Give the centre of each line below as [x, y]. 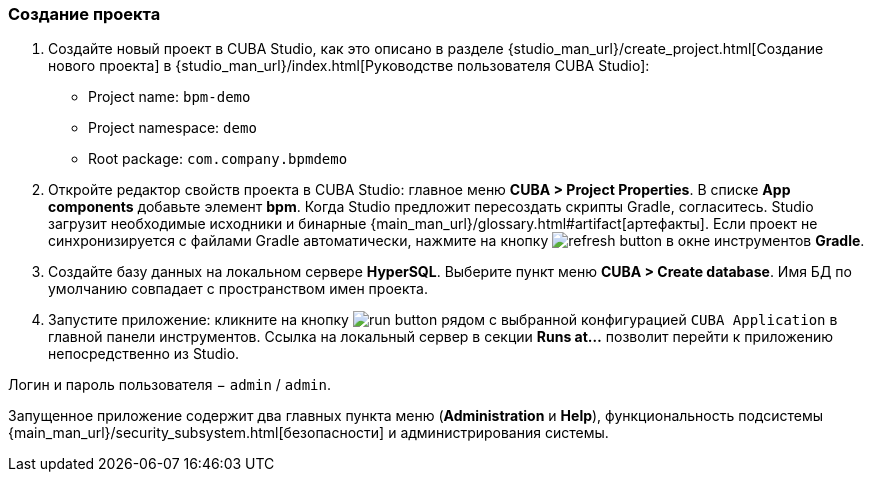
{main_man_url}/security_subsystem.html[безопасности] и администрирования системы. [308, 433]
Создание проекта [84, 14]
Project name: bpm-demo [169, 97]
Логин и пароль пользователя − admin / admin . [169, 385]
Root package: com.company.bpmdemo [218, 159]
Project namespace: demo [172, 128]
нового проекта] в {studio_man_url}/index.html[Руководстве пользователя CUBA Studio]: [349, 66]
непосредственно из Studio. [144, 354]
